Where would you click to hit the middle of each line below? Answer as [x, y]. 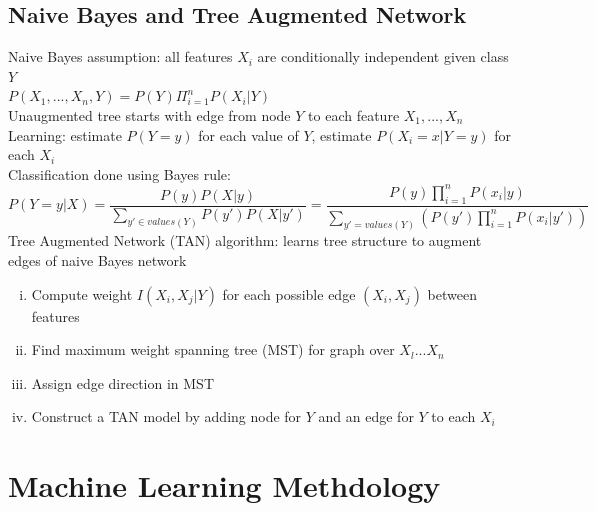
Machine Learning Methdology [224, 485]
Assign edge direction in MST [122, 382]
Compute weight [82, 293]
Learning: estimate [65, 134]
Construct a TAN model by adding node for [166, 416]
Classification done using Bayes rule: [119, 173]
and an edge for [366, 416]
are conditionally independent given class [383, 56]
